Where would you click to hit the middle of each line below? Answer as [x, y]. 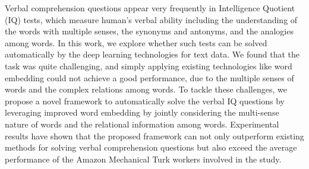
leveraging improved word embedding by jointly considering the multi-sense [142, 112]
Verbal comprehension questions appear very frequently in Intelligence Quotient [150, 8]
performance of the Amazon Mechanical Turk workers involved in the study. [143, 159]
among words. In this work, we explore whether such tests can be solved [136, 42]
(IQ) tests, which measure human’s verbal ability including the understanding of [151, 19]
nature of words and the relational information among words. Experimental [142, 124]
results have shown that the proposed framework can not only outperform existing [154, 135]
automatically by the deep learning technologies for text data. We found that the [152, 54]
